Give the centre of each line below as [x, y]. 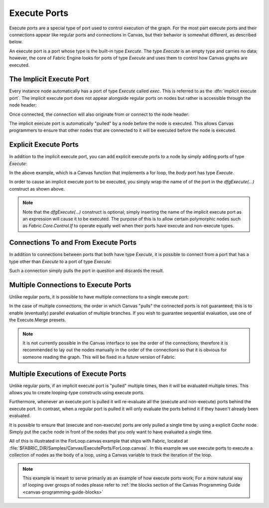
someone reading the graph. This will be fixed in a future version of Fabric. [99, 357]
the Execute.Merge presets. [38, 320]
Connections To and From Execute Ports [73, 243]
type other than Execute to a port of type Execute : [61, 261]
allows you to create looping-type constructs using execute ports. [77, 393]
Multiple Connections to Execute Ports [70, 285]
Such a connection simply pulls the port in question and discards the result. [87, 271]
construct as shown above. [37, 189]
